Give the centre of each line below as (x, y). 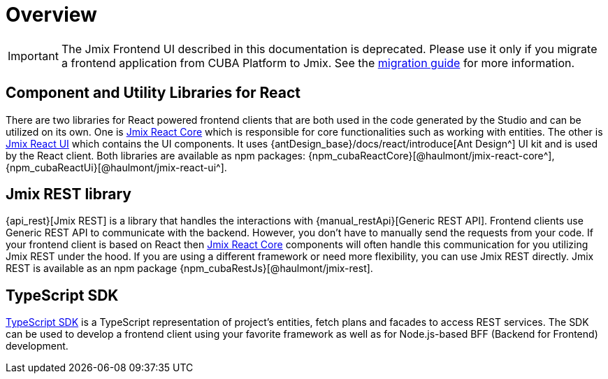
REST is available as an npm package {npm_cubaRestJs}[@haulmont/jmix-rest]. (189, 269)
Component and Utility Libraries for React (153, 93)
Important (33, 56)
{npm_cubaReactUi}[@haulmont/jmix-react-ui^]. (116, 167)
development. (37, 346)
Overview (51, 15)
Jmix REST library (69, 194)
